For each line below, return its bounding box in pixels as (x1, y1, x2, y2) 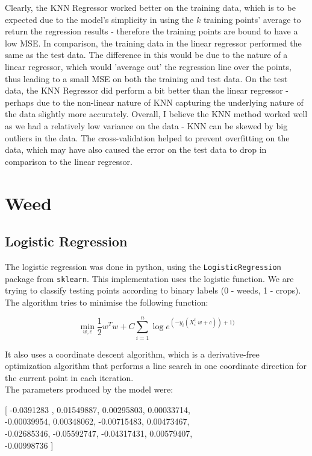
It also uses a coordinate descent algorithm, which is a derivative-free (5, 347, 260, 360)
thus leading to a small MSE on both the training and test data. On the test (5, 72, 288, 85)
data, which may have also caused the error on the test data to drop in (5, 143, 267, 156)
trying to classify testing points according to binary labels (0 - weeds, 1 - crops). (5, 284, 301, 297)
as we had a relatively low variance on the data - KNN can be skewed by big (5, 119, 288, 132)
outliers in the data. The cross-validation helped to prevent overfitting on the (5, 131, 290, 144)
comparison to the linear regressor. (5, 155, 133, 167)
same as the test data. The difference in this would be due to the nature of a (5, 48, 288, 61)
